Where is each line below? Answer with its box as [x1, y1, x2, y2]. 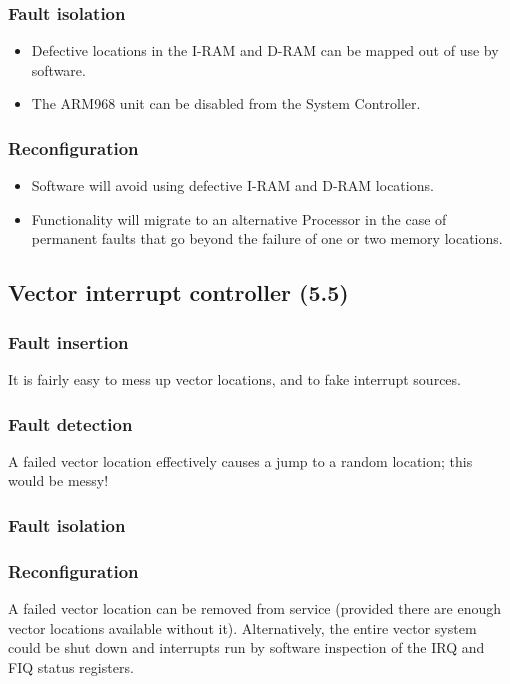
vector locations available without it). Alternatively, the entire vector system [8, 617, 477, 638]
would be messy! [8, 470, 109, 491]
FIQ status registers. [8, 656, 134, 677]
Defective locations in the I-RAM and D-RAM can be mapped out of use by [31, 40, 499, 61]
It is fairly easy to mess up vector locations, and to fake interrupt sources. [8, 369, 461, 389]
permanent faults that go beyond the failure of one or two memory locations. [31, 228, 503, 249]
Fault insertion [8, 329, 129, 354]
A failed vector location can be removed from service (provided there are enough [8, 598, 502, 619]
